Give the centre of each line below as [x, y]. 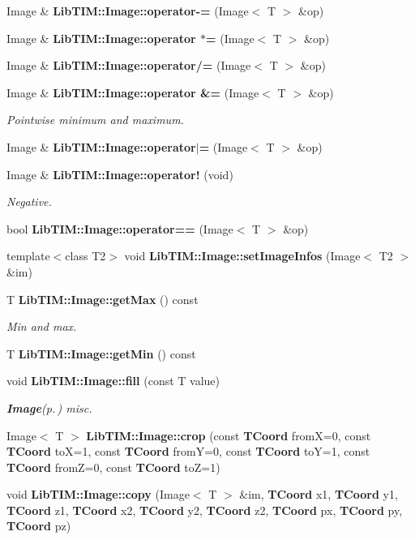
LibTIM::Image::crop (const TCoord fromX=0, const [229, 435]
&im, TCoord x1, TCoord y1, [319, 494]
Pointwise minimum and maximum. [95, 120]
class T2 [86, 256]
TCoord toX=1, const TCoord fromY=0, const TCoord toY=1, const [188, 451]
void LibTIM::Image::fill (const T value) [113, 381]
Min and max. [42, 326]
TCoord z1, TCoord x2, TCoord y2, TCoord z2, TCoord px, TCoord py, [205, 510]
